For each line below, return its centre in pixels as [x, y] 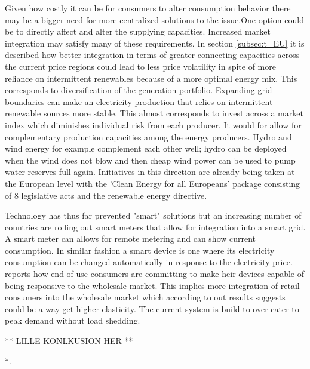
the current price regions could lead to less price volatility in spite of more [140, 66]
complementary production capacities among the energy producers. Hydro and [148, 136]
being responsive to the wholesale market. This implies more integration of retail [152, 285]
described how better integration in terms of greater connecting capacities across [152, 55]
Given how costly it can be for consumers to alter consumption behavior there [148, 8]
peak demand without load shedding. [73, 320]
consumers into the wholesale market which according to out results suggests [145, 297]
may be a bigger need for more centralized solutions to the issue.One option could [154, 19]
